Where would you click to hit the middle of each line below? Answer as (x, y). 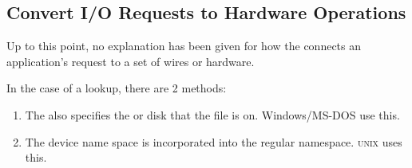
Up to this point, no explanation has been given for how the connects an (184, 46)
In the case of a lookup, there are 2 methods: (117, 88)
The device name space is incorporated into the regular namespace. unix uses (214, 141)
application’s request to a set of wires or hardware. (131, 61)
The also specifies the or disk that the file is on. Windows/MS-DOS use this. (212, 114)
